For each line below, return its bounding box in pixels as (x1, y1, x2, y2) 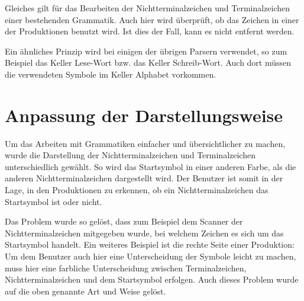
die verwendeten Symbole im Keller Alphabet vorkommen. (5, 68, 216, 80)
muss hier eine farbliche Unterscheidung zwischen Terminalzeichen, (5, 261, 247, 274)
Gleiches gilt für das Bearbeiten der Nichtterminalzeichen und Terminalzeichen (5, 2, 290, 14)
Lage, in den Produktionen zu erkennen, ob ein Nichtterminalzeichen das (5, 184, 269, 196)
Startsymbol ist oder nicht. (5, 195, 102, 207)
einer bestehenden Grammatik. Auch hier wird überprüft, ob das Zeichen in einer (5, 13, 299, 25)
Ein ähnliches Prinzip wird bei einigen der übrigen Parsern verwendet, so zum (5, 44, 287, 57)
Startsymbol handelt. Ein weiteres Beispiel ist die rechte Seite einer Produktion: (5, 238, 295, 251)
